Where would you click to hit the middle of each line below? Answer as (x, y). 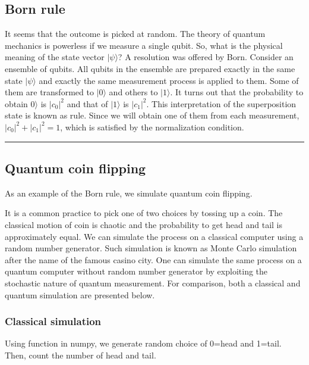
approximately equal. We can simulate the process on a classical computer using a (154, 236)
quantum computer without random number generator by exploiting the (136, 271)
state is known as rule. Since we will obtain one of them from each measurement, (152, 115)
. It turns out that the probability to (237, 92)
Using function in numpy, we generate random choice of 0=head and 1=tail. (143, 343)
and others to (133, 92)
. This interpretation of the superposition (221, 103)
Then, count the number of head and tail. (81, 355)
